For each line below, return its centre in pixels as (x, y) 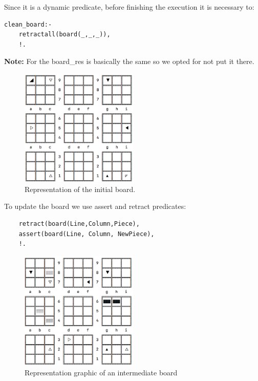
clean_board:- (28, 24)
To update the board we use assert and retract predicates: (95, 206)
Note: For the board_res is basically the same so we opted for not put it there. (129, 61)
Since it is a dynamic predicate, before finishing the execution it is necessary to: (129, 7)
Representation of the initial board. (80, 189)
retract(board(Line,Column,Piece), (79, 224)
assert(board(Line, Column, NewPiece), (87, 234)
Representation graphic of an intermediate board (101, 373)
